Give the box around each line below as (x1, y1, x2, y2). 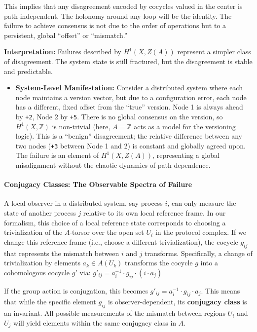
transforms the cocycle (125, 258, 193, 268)
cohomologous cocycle (4, 267, 70, 277)
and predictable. (4, 66, 53, 76)
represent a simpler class (177, 46, 251, 57)
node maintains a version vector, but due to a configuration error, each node (15, 92, 247, 102)
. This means (201, 285, 240, 295)
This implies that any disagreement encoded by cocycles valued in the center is (4, 1, 243, 11)
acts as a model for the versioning (134, 121, 236, 131)
